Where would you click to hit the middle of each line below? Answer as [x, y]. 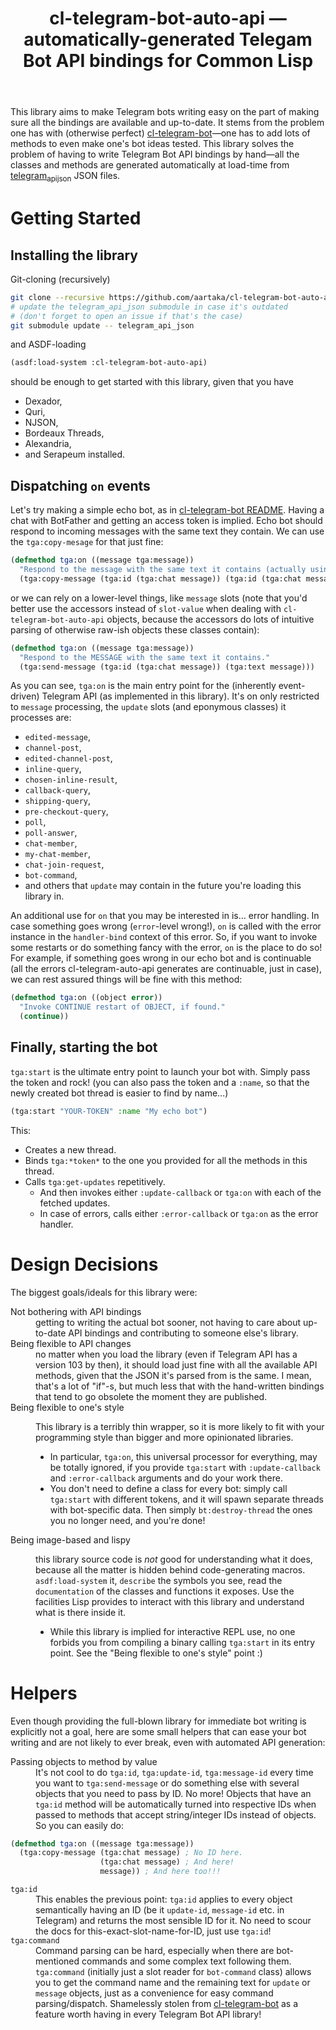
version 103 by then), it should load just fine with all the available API [176, 1364]
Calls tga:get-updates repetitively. [95, 1181]
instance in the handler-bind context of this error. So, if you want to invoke [164, 937]
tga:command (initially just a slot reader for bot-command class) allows [173, 1972]
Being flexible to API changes [71, 1343]
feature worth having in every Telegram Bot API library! [148, 2014]
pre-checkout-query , [66, 811]
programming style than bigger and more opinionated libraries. [164, 1437]
